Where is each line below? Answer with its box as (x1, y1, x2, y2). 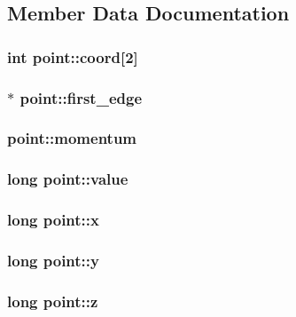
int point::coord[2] (7, 45, 138, 67)
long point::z (7, 289, 98, 312)
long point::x (7, 209, 99, 231)
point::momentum (7, 127, 137, 149)
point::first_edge (19, 86, 143, 108)
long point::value (7, 168, 129, 190)
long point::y (7, 249, 99, 271)
